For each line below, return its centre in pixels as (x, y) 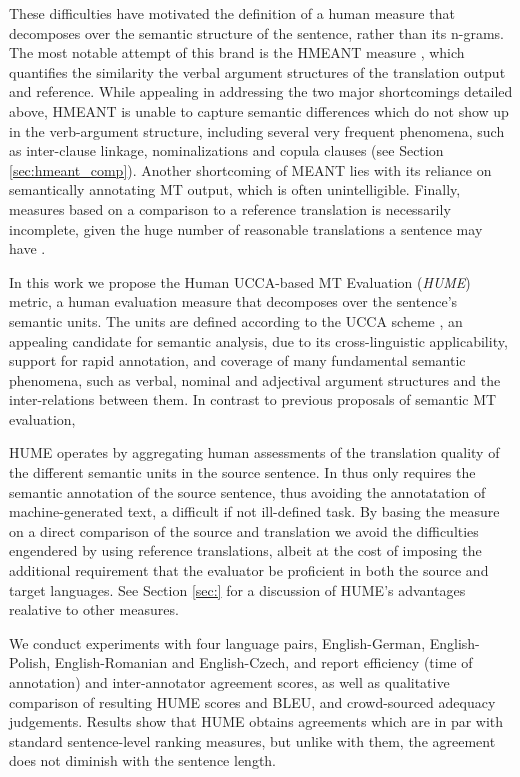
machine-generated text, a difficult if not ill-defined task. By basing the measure (254, 511)
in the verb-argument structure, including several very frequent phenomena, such (257, 130)
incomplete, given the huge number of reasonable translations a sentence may (246, 228)
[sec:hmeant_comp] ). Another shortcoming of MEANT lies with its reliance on (250, 169)
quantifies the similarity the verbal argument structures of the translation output (257, 71)
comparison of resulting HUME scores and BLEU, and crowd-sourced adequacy (252, 701)
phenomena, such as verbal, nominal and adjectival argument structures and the (255, 379)
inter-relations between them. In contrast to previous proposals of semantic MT (253, 399)
